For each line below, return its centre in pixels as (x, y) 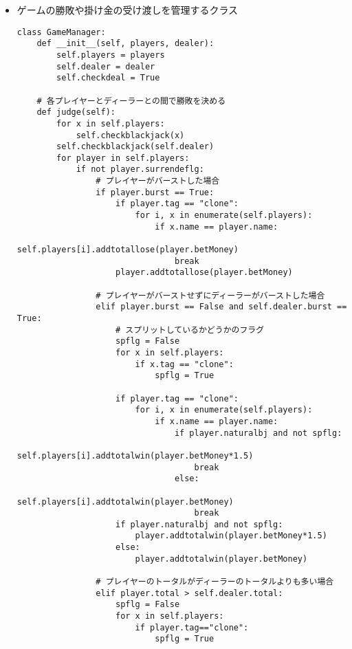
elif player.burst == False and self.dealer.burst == (221, 307)
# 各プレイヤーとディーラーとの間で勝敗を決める (131, 101)
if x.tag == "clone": (184, 364)
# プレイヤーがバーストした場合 (158, 181)
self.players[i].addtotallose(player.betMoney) (128, 250)
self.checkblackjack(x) (130, 135)
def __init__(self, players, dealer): (125, 44)
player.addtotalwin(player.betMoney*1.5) (231, 536)
